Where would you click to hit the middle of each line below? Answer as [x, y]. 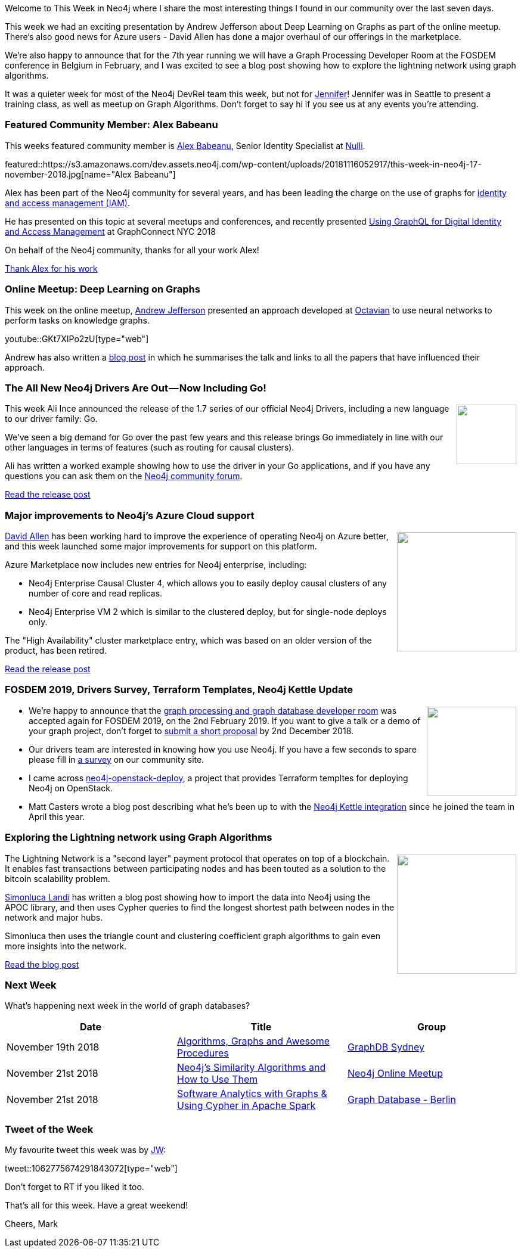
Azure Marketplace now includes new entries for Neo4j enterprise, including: [156, 565]
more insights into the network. [66, 946]
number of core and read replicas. [96, 593]
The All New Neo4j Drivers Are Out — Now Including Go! [136, 388]
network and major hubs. [54, 917]
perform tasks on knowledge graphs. [77, 320]
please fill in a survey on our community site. [117, 759]
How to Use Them [217, 1079]
